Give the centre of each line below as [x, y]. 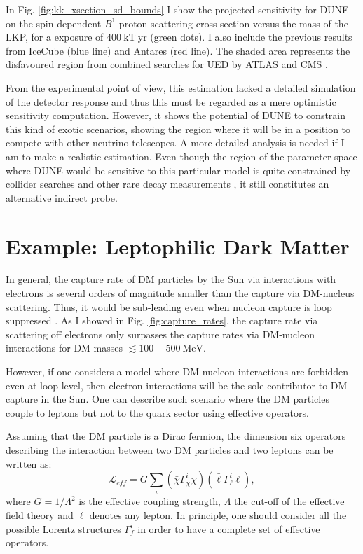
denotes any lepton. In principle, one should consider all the [218, 515]
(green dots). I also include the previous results [251, 37]
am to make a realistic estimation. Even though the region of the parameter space [181, 156]
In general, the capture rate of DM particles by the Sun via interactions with [171, 279]
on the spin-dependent [54, 23]
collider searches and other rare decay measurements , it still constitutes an [167, 184]
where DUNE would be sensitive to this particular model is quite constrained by [178, 170]
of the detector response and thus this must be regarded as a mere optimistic [171, 101]
